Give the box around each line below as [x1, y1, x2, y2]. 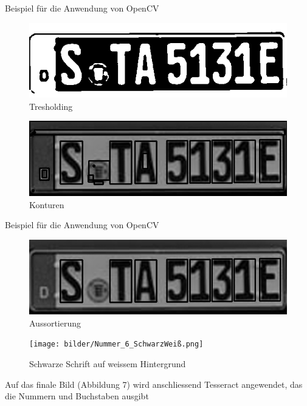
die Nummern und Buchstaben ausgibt [5, 390, 149, 402]
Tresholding [29, 100, 73, 112]
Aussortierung [29, 316, 81, 329]
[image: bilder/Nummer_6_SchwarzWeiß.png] [29, 340, 204, 349]
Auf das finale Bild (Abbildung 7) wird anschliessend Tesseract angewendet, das [5, 377, 303, 390]
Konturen [29, 198, 64, 211]
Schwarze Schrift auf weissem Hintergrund [29, 357, 186, 370]
